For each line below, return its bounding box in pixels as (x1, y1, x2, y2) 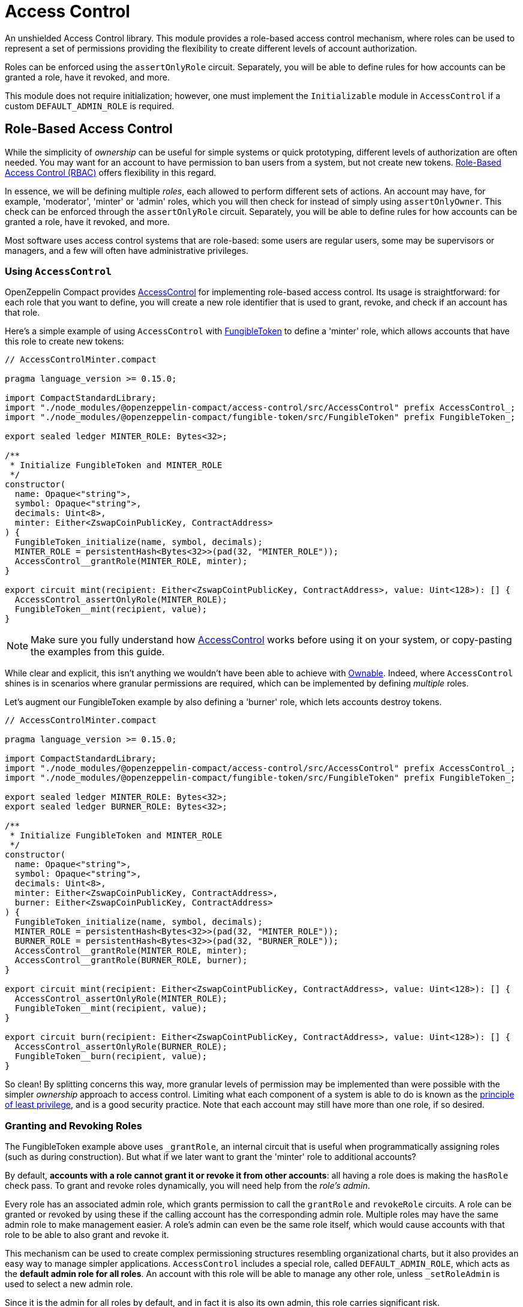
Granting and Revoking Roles (5, 1119, 142, 1132)
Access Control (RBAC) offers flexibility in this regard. (5, 167, 217, 178)
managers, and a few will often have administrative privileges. (5, 245, 249, 256)
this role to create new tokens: (5, 336, 124, 347)
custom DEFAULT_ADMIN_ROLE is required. (5, 100, 175, 111)
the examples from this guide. (31, 646, 165, 658)
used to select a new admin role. (5, 1279, 133, 1290)
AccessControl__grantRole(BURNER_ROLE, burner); (14, 955, 248, 966)
